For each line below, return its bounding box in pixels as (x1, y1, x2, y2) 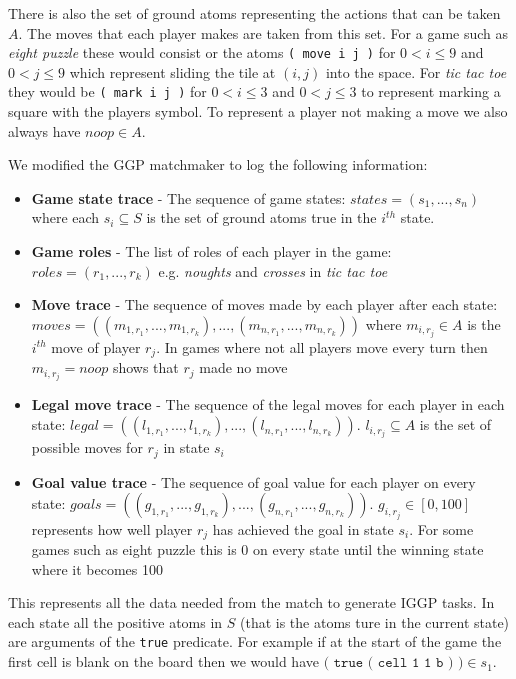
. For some (409, 518, 474, 539)
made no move (199, 357, 288, 378)
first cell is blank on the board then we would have (8, 651, 319, 672)
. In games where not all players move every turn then (156, 336, 488, 357)
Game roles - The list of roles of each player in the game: (31, 241, 392, 262)
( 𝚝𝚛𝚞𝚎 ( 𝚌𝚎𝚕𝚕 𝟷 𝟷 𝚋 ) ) (323, 656, 464, 671)
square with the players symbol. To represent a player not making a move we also (8, 101, 508, 122)
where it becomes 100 (31, 558, 163, 579)
